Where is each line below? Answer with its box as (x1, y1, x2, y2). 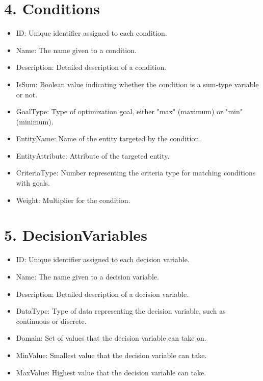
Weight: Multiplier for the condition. (16, 194, 130, 205)
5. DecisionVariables (4, 224, 147, 245)
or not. (16, 89, 38, 99)
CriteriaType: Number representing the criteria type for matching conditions (16, 167, 256, 178)
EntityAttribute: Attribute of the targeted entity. (16, 150, 170, 161)
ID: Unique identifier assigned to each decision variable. (16, 254, 190, 265)
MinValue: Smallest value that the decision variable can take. (16, 349, 207, 360)
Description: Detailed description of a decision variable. (16, 288, 189, 299)
